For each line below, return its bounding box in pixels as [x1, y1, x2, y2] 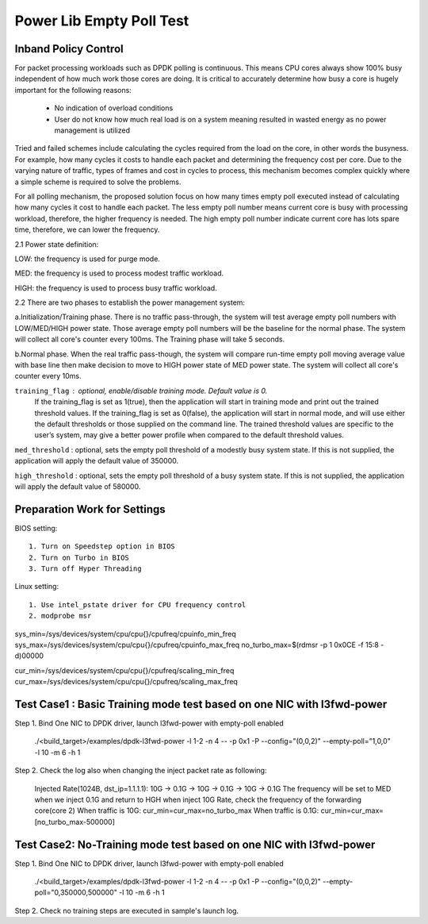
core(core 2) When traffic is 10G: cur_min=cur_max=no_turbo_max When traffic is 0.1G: [34, 806, 319, 815]
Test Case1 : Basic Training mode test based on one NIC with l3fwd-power [14, 697, 388, 710]
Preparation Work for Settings [14, 502, 166, 516]
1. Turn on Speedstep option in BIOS [29, 542, 176, 551]
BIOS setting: [14, 523, 58, 533]
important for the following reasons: [14, 85, 132, 94]
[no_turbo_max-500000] [34, 817, 115, 826]
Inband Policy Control [14, 42, 124, 56]
